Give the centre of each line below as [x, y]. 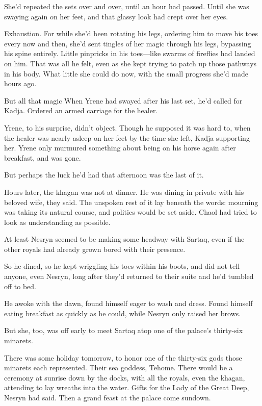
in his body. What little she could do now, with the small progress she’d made [126, 73]
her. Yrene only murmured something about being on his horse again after [120, 148]
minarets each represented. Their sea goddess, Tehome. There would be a [119, 367]
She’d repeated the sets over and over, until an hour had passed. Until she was [127, 6]
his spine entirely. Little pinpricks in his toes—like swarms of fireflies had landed [130, 53]
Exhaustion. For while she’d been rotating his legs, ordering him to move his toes [131, 33]
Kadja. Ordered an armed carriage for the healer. [81, 110]
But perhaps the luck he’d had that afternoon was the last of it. [104, 175]
